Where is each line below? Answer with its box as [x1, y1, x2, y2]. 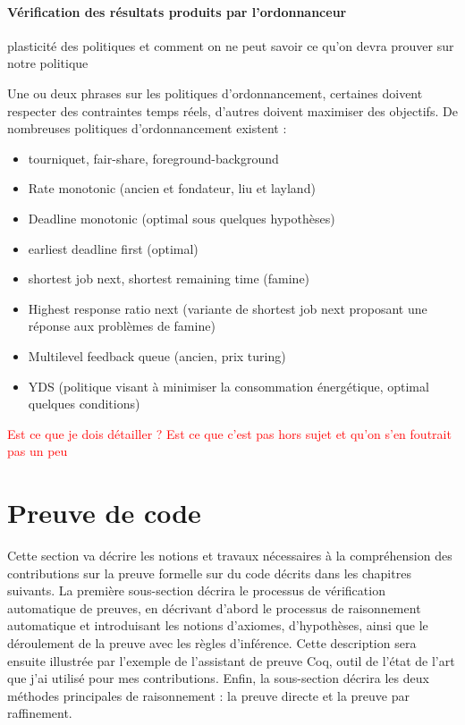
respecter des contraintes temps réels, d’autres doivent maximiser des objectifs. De [7, 101, 458, 120]
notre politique [7, 54, 89, 72]
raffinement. [7, 704, 72, 722]
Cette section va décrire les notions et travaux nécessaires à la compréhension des [7, 546, 452, 565]
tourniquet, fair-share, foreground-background [28, 148, 279, 167]
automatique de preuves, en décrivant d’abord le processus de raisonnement [7, 598, 421, 617]
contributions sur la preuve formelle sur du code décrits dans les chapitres [7, 563, 411, 582]
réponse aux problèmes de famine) [28, 316, 216, 335]
